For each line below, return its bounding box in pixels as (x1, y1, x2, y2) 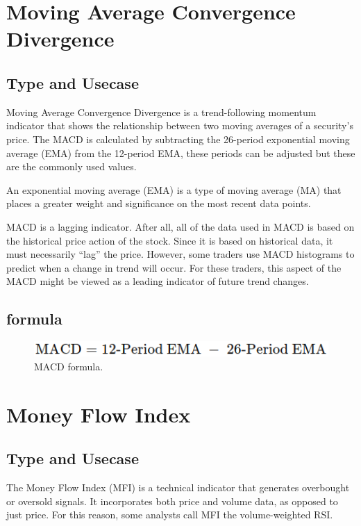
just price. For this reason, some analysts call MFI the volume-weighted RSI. (6, 507, 333, 522)
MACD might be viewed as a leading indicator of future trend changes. (6, 274, 309, 288)
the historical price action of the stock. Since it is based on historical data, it (6, 233, 333, 247)
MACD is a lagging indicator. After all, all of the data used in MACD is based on (6, 219, 355, 233)
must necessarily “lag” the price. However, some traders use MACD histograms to (6, 247, 355, 261)
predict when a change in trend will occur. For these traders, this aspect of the (6, 260, 342, 274)
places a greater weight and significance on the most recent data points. (6, 196, 311, 211)
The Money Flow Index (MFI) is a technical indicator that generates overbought (6, 480, 350, 495)
